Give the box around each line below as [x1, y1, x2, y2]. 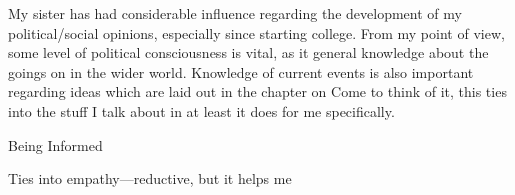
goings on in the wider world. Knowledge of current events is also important [8, 61, 474, 82]
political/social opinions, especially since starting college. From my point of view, [8, 22, 505, 43]
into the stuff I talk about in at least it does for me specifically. [8, 100, 395, 121]
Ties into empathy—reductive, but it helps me [8, 168, 292, 189]
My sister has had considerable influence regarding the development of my [8, 3, 462, 23]
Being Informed [8, 134, 103, 155]
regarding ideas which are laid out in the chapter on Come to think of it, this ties [8, 81, 507, 102]
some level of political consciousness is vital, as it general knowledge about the [8, 42, 489, 63]
